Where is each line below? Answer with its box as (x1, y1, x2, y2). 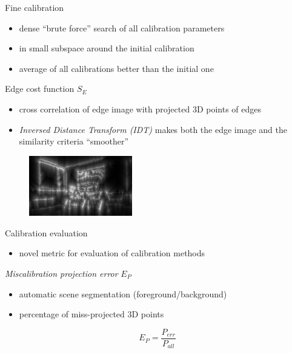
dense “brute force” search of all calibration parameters (19, 21, 225, 34)
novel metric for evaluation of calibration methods (19, 247, 205, 259)
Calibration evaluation (5, 226, 88, 239)
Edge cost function (5, 82, 75, 95)
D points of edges (196, 102, 262, 115)
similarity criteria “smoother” (19, 135, 129, 147)
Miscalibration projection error (5, 267, 118, 279)
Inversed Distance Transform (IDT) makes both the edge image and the (19, 123, 287, 135)
